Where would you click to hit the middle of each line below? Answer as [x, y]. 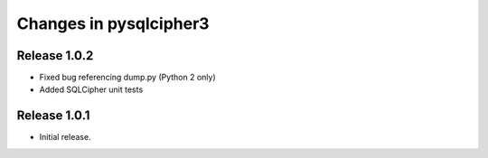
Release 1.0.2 [55, 56]
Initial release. [65, 137]
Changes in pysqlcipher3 [113, 23]
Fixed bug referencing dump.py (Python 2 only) [127, 78]
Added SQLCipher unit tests [91, 89]
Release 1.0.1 [53, 116]
